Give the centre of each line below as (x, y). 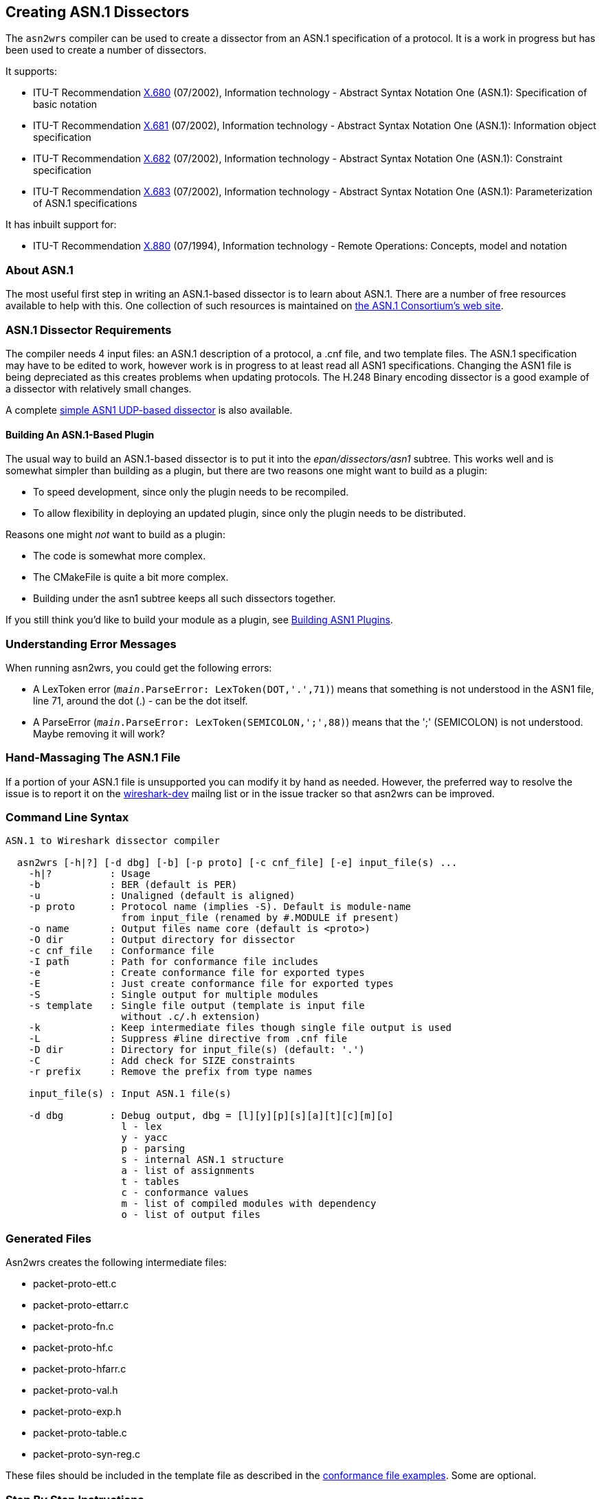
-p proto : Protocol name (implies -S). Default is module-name (220, 907)
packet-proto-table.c (80, 1433)
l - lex (142, 1127)
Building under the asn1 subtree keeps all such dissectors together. (185, 599)
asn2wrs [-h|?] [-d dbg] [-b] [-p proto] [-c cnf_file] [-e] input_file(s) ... (237, 863)
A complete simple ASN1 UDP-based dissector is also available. (149, 410)
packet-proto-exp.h (77, 1412)
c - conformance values (185, 1193)
